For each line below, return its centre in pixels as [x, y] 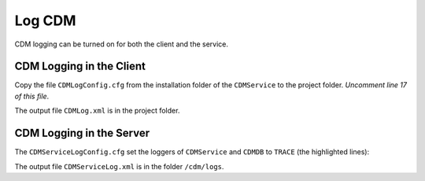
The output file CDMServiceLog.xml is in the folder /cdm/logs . [119, 166]
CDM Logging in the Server [82, 133]
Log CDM [45, 20]
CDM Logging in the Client [80, 66]
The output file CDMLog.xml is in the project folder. [97, 111]
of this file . [32, 96]
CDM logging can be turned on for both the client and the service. [121, 44]
